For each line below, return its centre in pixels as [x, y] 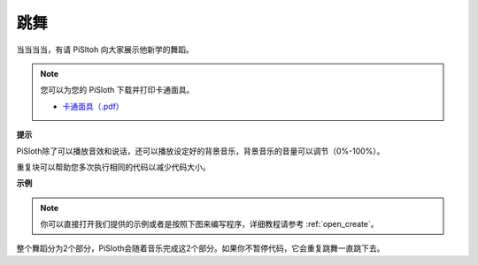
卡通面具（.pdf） [93, 106]
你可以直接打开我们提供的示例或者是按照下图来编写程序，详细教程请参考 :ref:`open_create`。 [210, 224]
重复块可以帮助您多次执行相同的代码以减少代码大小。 [113, 167]
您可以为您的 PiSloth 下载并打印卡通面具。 [117, 90]
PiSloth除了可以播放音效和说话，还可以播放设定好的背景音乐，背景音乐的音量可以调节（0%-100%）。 [200, 151]
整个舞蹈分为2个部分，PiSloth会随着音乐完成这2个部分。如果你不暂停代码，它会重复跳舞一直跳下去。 [200, 248]
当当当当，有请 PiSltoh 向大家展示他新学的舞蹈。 [105, 49]
